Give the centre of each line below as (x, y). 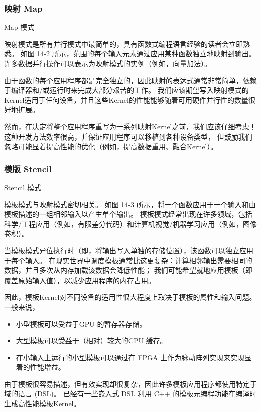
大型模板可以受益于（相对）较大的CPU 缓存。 (91, 340)
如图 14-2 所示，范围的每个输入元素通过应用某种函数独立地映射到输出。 (138, 53)
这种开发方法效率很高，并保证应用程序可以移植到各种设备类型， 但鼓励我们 (128, 136)
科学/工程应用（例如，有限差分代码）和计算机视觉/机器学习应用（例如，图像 (130, 224)
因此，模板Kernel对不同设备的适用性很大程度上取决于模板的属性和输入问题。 (130, 297)
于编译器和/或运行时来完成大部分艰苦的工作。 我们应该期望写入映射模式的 (126, 90)
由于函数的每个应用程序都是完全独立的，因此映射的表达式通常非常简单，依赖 (130, 80)
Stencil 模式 (23, 187)
